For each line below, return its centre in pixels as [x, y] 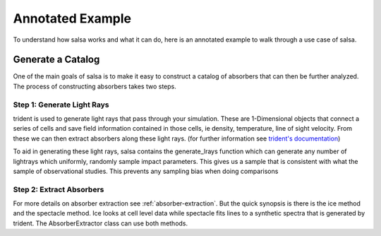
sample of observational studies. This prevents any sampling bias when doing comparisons [146, 171]
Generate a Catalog [56, 60]
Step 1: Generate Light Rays [61, 105]
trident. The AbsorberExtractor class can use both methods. [101, 223]
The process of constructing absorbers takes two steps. [95, 86]
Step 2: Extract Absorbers [59, 189]
